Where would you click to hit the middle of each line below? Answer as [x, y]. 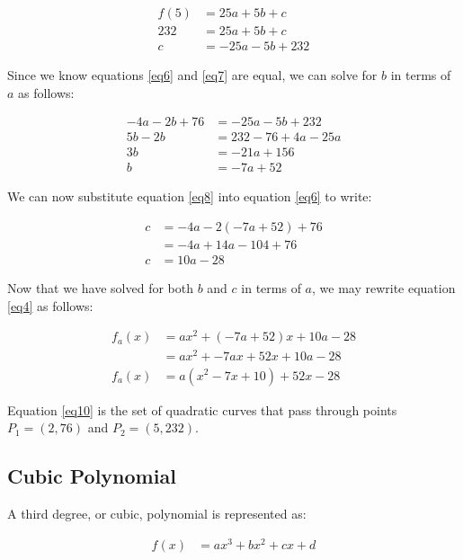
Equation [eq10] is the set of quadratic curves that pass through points [202, 409]
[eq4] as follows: [50, 305]
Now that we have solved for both [100, 288]
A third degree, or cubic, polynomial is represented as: [157, 513]
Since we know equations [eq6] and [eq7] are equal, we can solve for [192, 75]
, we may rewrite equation [383, 288]
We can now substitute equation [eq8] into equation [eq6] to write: [190, 196]
